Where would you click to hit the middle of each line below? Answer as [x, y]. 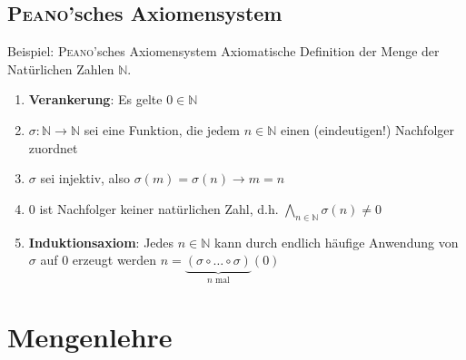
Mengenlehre [90, 336]
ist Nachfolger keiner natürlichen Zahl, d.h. [159, 208]
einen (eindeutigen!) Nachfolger [367, 129]
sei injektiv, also [85, 178]
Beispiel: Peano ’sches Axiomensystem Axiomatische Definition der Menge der [223, 51]
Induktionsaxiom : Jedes [101, 242]
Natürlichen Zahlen [61, 68]
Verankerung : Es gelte [95, 99]
